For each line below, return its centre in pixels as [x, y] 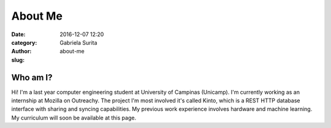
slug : [18, 60]
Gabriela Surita [78, 42]
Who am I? [32, 77]
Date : [18, 34]
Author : [21, 51]
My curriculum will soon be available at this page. [74, 118]
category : [24, 42]
